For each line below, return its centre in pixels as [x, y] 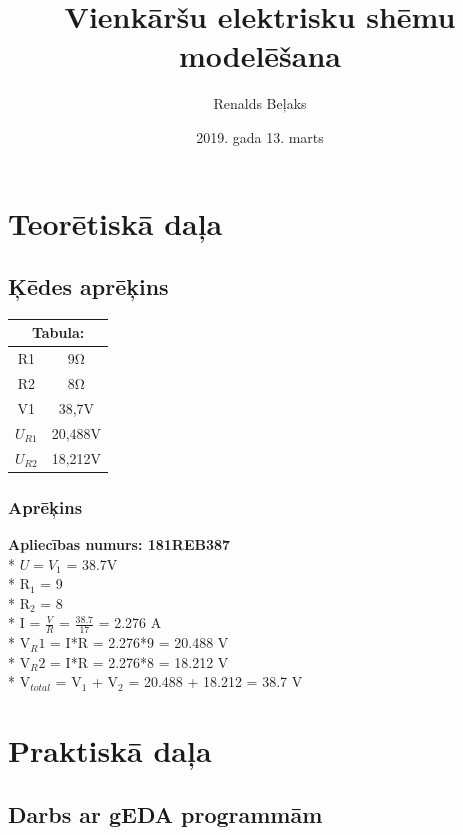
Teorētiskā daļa [115, 222]
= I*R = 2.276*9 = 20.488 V [139, 642]
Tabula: [58, 332]
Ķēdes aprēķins [88, 286]
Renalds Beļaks [260, 103]
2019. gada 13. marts [260, 136]
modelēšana [260, 55]
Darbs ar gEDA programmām [165, 813]
